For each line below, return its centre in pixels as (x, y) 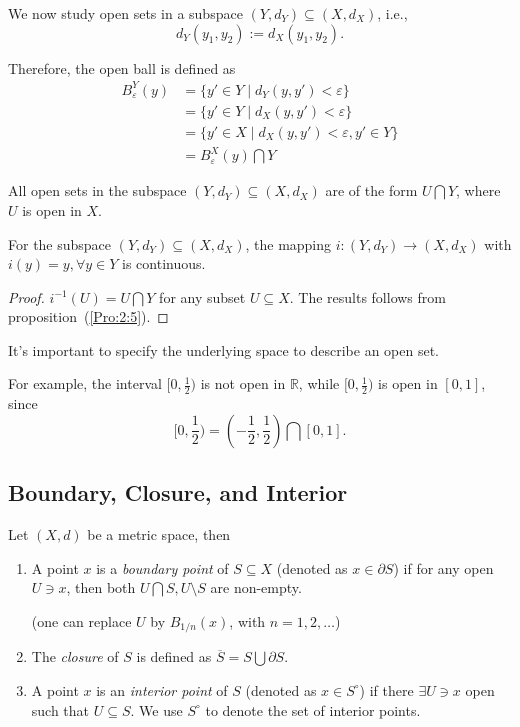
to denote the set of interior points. (313, 709)
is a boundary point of (162, 567)
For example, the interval (85, 383)
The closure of (75, 656)
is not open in (243, 383)
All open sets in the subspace (97, 190)
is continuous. (164, 263)
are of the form (371, 190)
